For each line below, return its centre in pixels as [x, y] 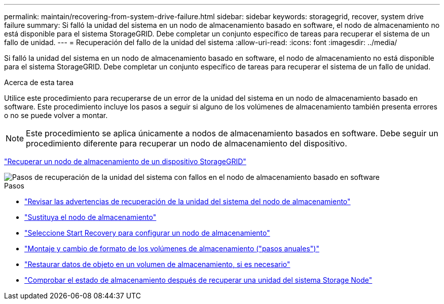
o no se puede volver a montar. [56, 115]
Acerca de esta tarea [39, 82]
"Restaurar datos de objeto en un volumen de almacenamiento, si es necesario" [157, 264]
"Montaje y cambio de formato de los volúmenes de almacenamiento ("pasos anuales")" [172, 249]
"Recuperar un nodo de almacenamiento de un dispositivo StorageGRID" [125, 161]
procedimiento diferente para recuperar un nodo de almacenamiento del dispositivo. [187, 143]
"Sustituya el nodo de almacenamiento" [90, 217]
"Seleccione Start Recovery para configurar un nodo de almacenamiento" [147, 233]
